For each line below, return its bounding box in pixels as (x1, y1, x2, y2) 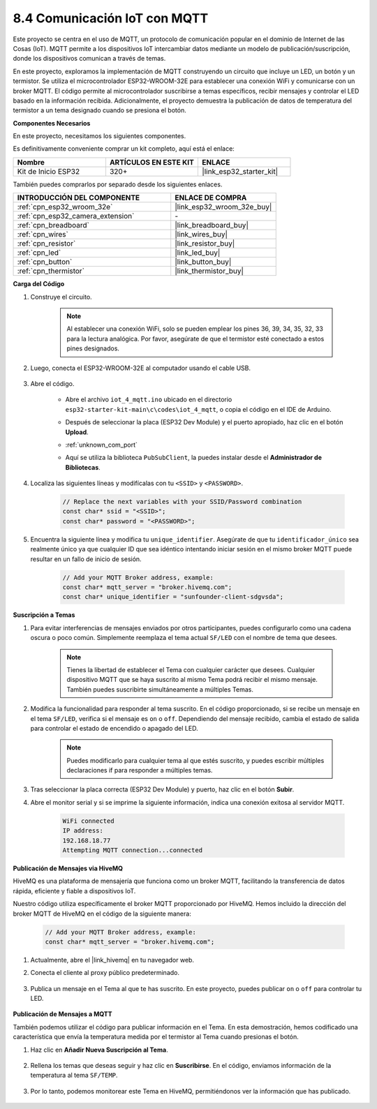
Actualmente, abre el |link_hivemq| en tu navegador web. (30, 955, 195, 964)
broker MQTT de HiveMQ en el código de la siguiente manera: (13, 909, 191, 918)
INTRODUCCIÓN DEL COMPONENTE (17, 193, 140, 202)
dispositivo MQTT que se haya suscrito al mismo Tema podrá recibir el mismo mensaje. (66, 676, 318, 684)
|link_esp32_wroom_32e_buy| (175, 202, 272, 212)
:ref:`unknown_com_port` (65, 440, 138, 449)
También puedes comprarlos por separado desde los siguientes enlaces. (13, 180, 223, 188)
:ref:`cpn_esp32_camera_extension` (17, 211, 135, 221)
